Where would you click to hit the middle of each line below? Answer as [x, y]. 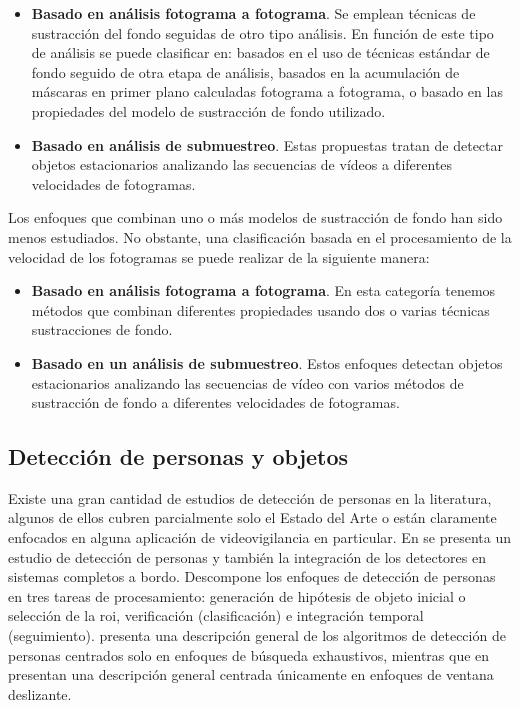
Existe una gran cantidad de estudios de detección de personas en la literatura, [250, 497]
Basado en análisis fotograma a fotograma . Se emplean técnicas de [253, 13]
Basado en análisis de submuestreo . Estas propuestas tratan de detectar [267, 144]
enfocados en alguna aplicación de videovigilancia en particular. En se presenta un [260, 537]
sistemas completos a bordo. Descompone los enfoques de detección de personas [252, 576]
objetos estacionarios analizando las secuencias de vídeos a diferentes [242, 164]
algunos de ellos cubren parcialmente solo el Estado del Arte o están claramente [252, 517]
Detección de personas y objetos [178, 456]
